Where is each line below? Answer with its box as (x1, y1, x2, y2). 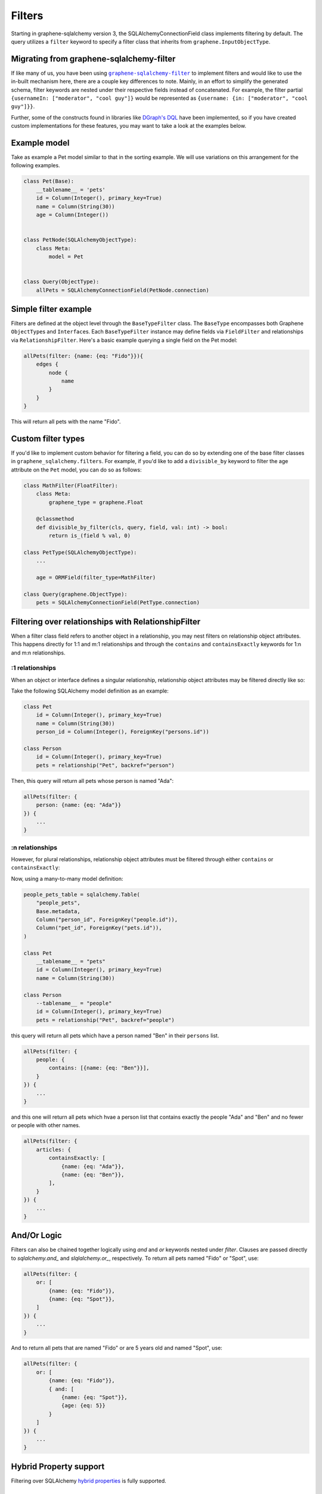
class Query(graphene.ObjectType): (23, 590, 128, 598)
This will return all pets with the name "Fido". (11, 418, 121, 425)
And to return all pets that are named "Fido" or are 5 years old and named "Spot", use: (11, 1345, 223, 1352)
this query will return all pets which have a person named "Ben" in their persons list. (11, 1031, 219, 1039)
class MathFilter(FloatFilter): (23, 482, 119, 489)
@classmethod (36, 516, 75, 522)
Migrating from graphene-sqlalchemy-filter (11, 54, 176, 64)
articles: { (36, 1146, 72, 1153)
